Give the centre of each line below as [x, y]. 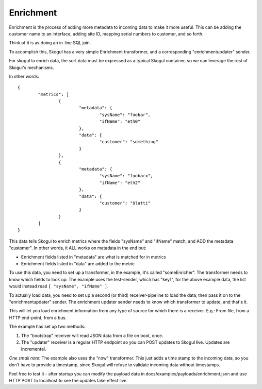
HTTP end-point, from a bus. [38, 318]
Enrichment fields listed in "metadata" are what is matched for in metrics [94, 257]
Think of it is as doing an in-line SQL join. [50, 43]
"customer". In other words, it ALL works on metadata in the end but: [78, 248]
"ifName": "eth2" [120, 183]
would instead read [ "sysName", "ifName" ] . [59, 286]
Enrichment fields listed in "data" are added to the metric [78, 264]
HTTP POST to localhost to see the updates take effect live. [68, 380]
